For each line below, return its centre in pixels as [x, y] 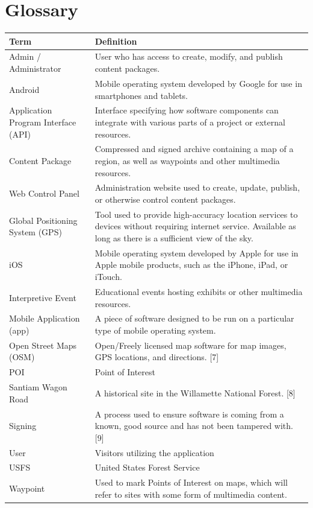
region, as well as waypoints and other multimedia [187, 160]
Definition [116, 41]
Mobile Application [45, 318]
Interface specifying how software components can [187, 110]
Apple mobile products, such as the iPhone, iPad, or [191, 265]
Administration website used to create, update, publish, [197, 187]
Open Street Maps [43, 345]
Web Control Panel [44, 193]
